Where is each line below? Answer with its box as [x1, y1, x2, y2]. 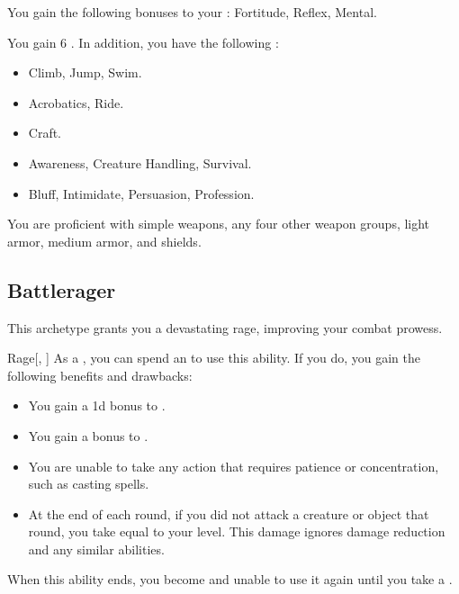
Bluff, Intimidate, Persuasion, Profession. [28, 184, 255, 202]
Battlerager [7, 275, 116, 303]
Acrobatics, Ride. [28, 93, 124, 112]
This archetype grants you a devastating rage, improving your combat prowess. [7, 318, 443, 337]
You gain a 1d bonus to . [28, 396, 166, 415]
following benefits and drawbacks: [7, 365, 193, 384]
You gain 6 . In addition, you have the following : [7, 32, 279, 51]
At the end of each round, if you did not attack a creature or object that [28, 504, 429, 523]
